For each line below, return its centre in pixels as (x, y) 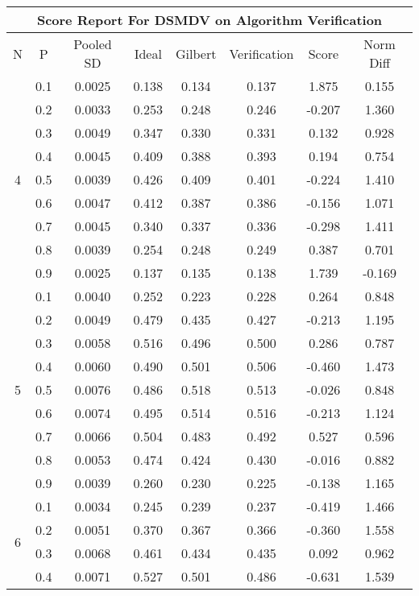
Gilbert (196, 53)
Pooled (93, 44)
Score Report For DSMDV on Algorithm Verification (209, 20)
